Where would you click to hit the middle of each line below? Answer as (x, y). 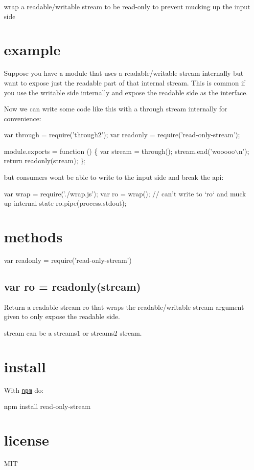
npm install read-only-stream (47, 406)
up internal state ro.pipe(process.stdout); (65, 203)
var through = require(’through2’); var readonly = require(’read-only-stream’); (122, 135)
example (32, 50)
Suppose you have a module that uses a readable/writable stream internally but (124, 73)
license (27, 440)
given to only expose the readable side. (62, 316)
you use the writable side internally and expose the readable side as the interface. (126, 92)
